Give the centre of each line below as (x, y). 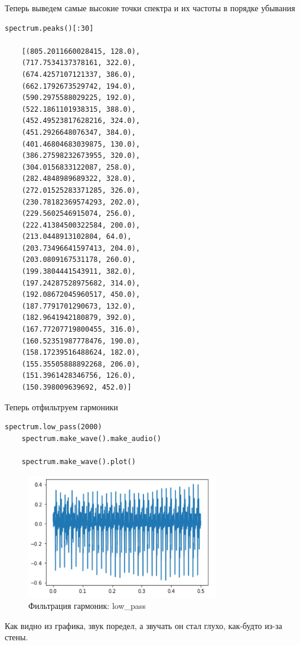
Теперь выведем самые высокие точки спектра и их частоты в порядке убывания (150, 8)
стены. (17, 637)
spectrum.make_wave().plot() (79, 461)
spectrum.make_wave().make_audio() (91, 438)
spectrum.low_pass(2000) (53, 427)
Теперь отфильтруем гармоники (61, 406)
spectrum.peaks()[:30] (49, 28)
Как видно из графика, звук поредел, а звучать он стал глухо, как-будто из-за (144, 625)
